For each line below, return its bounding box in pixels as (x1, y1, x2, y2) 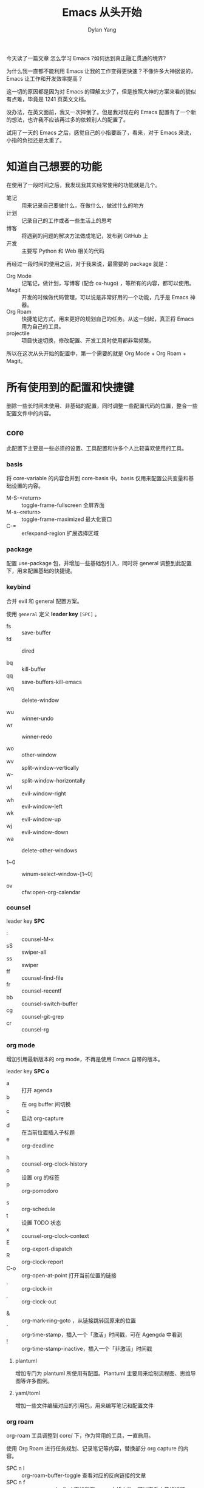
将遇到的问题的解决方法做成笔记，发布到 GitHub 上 (21, 232, 149, 239)
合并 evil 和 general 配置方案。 (6, 597, 83, 605)
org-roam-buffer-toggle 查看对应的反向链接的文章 (21, 1472, 146, 1479)
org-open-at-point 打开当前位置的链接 (21, 1272, 117, 1279)
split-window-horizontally (21, 776, 86, 784)
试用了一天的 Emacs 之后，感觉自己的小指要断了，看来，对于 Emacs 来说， (6, 129, 195, 136)
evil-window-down (21, 828, 69, 835)
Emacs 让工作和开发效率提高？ (6, 75, 83, 82)
